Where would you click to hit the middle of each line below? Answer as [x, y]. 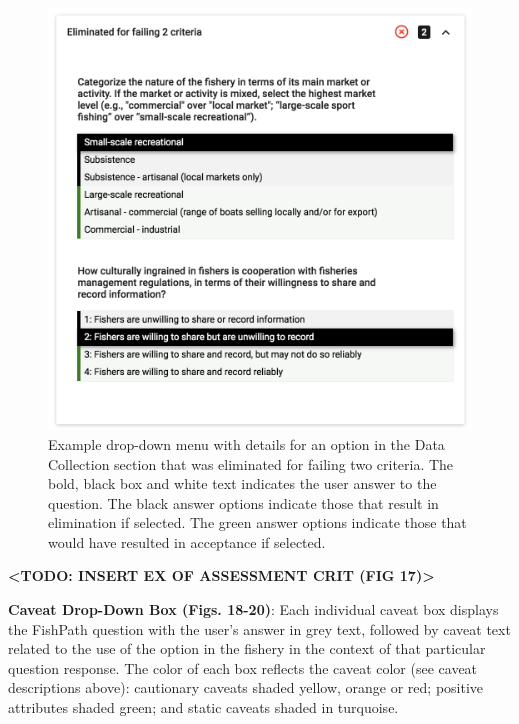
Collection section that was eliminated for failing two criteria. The [251, 463]
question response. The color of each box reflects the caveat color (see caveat [243, 667]
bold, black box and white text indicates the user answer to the [242, 483]
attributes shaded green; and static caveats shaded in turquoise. [203, 707]
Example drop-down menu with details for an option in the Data [246, 443]
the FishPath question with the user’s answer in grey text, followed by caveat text [259, 628]
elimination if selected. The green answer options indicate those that [257, 522]
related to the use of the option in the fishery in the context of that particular [247, 648]
